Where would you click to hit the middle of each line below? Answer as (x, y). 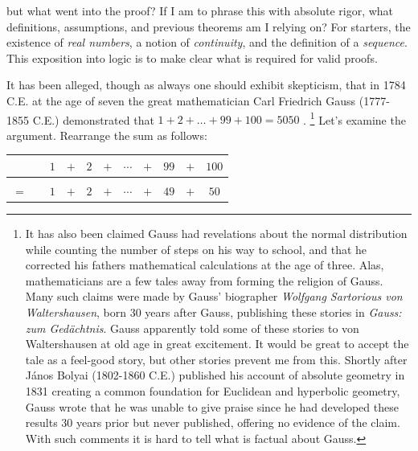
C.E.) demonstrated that (93, 119)
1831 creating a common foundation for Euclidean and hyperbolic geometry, (213, 391)
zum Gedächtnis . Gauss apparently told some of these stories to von (192, 328)
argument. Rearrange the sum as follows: (107, 135)
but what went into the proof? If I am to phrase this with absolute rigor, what (200, 10)
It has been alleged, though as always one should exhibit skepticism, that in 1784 (206, 85)
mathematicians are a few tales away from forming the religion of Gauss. (204, 280)
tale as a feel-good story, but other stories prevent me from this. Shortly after (216, 359)
